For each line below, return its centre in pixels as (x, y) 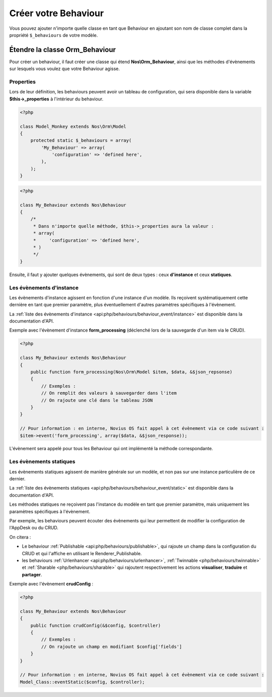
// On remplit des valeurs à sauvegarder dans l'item (109, 393)
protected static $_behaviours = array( (81, 141)
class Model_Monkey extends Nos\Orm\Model (73, 126)
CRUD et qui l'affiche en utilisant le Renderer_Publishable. (82, 553)
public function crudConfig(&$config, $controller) (96, 625)
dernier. (17, 479)
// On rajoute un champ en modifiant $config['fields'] (112, 647)
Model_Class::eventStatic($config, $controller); (82, 682)
